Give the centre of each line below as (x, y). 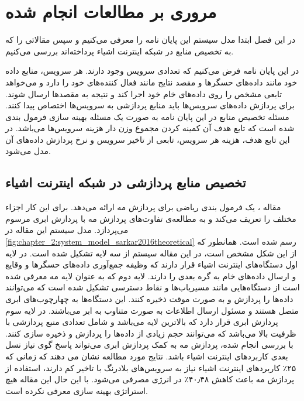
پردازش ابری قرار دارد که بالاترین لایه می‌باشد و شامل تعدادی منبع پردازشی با (142, 322)
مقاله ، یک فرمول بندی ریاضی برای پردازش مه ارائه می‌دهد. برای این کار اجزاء (143, 207)
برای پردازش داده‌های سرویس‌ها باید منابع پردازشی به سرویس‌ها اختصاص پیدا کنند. (150, 105)
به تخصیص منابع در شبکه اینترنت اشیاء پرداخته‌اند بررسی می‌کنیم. (120, 51)
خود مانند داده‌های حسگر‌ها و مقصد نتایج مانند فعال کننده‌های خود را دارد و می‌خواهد (151, 82)
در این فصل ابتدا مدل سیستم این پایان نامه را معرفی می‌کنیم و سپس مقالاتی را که (151, 40)
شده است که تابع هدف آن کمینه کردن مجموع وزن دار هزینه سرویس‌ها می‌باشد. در (150, 128)
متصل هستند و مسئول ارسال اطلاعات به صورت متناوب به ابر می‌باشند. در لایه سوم (152, 310)
